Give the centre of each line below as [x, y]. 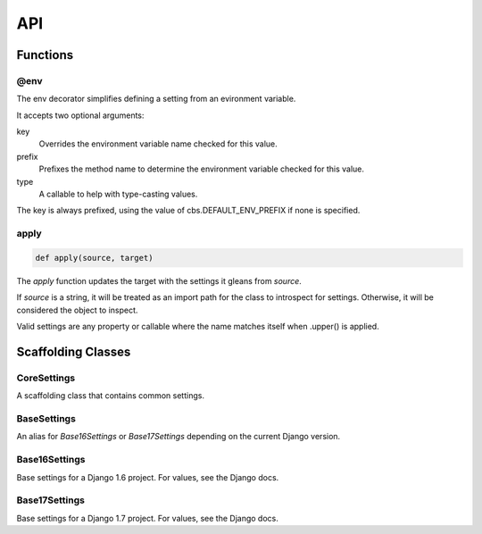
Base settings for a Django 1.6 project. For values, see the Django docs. [148, 477]
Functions [45, 55]
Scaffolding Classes [74, 351]
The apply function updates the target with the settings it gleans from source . [159, 280]
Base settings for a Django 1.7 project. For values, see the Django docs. [147, 518]
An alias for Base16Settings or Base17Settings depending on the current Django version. [179, 437]
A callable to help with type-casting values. [118, 194]
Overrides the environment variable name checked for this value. [158, 144]
